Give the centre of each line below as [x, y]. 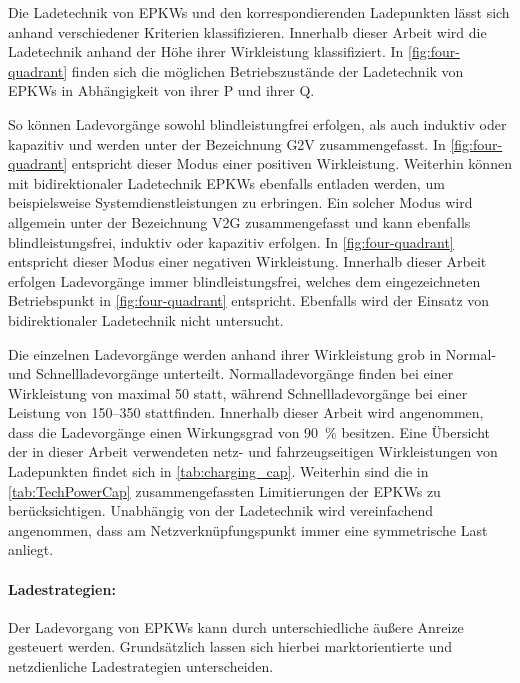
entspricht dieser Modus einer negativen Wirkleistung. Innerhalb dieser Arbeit [247, 261]
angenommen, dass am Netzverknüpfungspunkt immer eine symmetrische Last [248, 529]
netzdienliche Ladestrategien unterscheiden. [141, 666]
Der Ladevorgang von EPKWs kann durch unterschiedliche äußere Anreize [236, 626]
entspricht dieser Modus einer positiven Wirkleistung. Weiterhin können [291, 163]
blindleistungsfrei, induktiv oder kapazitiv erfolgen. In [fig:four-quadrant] [231, 241]
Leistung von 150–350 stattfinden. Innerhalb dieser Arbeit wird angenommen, [246, 412]
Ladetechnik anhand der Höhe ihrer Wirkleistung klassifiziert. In [206, 51]
